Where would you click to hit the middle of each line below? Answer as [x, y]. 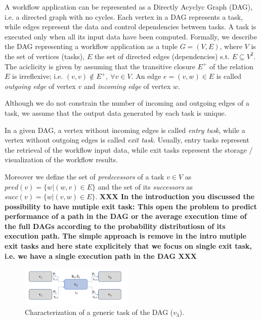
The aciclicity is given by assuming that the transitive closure [100, 66]
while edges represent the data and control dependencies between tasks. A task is [130, 27]
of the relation [231, 66]
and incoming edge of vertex [127, 86]
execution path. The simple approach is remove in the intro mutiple [126, 236]
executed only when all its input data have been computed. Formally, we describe [131, 36]
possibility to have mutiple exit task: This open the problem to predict [131, 206]
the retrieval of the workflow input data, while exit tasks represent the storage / [129, 149]
